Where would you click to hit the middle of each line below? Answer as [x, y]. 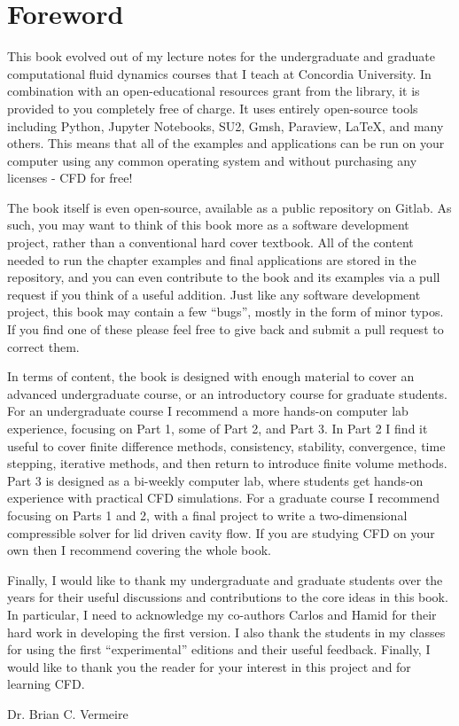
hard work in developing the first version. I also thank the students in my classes [226, 632]
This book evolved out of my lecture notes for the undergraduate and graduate [221, 56]
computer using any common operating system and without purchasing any [212, 160]
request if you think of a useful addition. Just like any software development [214, 294]
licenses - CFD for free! [70, 178]
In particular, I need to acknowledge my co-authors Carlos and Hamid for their [222, 614]
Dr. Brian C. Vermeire [68, 713]
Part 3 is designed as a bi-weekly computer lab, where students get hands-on [215, 480]
